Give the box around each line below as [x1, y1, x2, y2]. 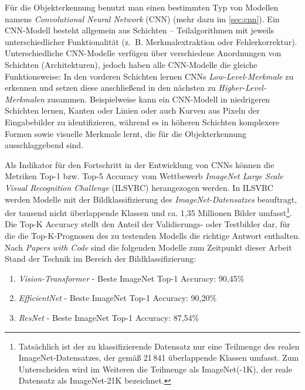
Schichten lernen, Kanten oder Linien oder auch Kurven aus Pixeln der [5, 104, 260, 117]
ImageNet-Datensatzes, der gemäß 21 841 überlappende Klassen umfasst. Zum [18, 351, 299, 364]
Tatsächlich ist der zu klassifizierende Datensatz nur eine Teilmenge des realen [18, 340, 300, 352]
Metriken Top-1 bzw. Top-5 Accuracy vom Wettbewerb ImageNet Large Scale [5, 170, 283, 182]
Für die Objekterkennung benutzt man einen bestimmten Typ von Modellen [5, 1, 279, 13]
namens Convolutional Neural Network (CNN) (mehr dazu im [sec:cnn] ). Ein [5, 12, 280, 25]
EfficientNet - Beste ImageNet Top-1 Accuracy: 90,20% [18, 292, 217, 304]
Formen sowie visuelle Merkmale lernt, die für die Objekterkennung [5, 127, 247, 139]
